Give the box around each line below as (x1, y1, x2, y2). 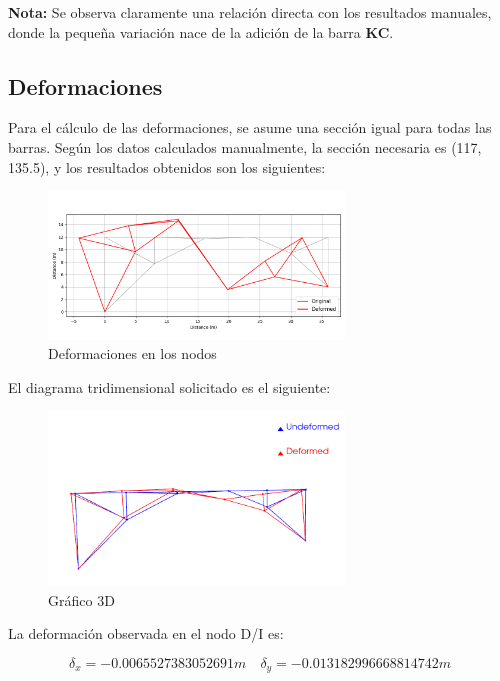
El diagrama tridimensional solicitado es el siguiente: (8, 376, 331, 397)
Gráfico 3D (48, 589, 115, 610)
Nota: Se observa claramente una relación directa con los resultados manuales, (8, 2, 492, 22)
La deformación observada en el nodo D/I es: (8, 623, 284, 644)
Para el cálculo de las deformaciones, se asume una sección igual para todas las (8, 117, 492, 138)
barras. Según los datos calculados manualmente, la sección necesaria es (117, (8, 136, 482, 157)
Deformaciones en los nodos (48, 343, 217, 364)
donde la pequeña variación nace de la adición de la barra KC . (8, 21, 394, 42)
